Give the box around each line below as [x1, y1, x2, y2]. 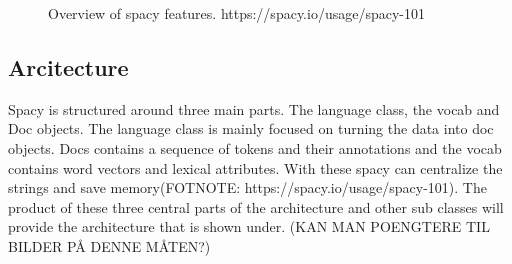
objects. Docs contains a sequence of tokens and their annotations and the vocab [8, 137, 502, 158]
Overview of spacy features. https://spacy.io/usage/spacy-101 [48, 3, 425, 23]
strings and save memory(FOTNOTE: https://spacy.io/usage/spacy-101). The [8, 177, 487, 198]
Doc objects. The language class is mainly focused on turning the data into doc [8, 118, 494, 139]
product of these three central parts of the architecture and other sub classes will [8, 196, 504, 217]
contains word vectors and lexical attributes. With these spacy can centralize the [8, 157, 503, 178]
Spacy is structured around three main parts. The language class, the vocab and [8, 98, 500, 119]
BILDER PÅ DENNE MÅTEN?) [8, 235, 211, 256]
